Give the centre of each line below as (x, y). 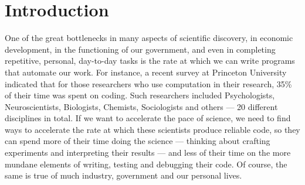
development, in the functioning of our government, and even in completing (140, 49)
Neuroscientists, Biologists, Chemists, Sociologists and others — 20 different (141, 106)
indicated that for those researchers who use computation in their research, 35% (148, 83)
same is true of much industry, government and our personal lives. (123, 175)
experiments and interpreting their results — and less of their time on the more (148, 153)
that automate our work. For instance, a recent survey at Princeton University (146, 72)
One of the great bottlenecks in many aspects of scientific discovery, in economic (149, 38)
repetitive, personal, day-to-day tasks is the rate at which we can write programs (150, 61)
